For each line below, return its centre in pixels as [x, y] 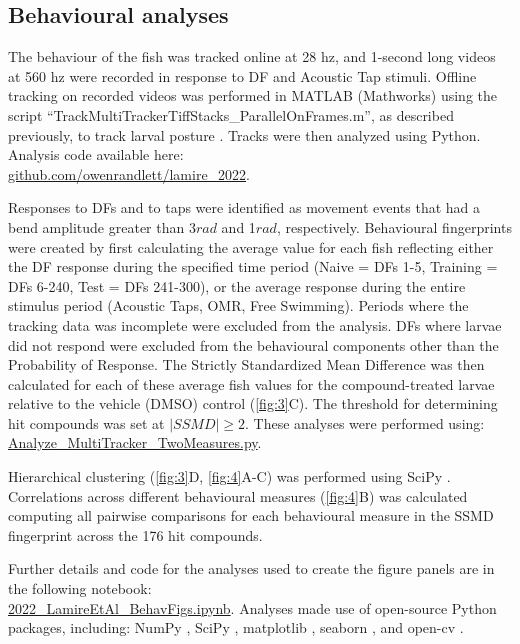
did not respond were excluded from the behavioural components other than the [253, 344]
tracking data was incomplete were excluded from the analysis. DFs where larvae [255, 324]
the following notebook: [80, 588]
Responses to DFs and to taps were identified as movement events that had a [244, 207]
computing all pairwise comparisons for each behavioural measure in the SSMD [251, 515]
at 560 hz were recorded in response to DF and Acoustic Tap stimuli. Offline [242, 75]
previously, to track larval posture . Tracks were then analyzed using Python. [244, 134]
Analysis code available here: [96, 154]
